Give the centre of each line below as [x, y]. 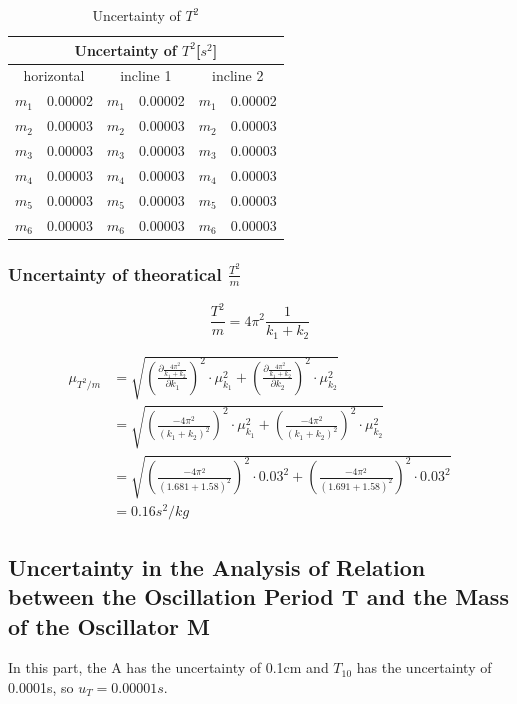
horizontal [54, 75]
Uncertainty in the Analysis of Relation [217, 566]
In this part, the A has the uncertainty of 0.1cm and [168, 667]
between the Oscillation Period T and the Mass [258, 596]
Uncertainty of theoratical [115, 273]
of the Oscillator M [109, 625]
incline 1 [146, 75]
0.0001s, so [41, 686]
